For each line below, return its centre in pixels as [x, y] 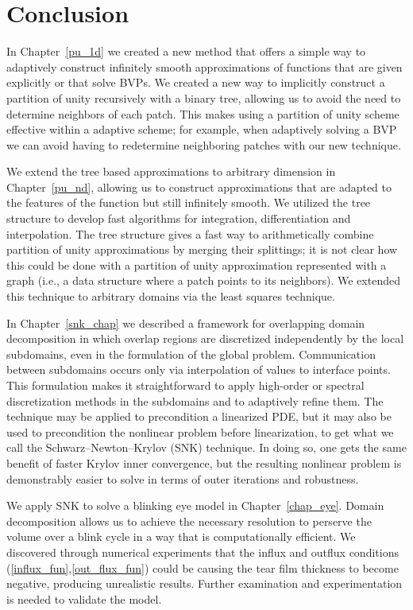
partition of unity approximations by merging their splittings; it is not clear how [202, 249]
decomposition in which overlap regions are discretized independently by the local [205, 338]
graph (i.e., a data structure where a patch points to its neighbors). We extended [203, 280]
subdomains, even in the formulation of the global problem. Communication [191, 354]
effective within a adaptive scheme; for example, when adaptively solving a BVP [202, 129]
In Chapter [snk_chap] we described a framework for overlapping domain [186, 322]
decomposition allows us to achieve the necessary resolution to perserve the [189, 521]
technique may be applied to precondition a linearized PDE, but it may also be [199, 416]
